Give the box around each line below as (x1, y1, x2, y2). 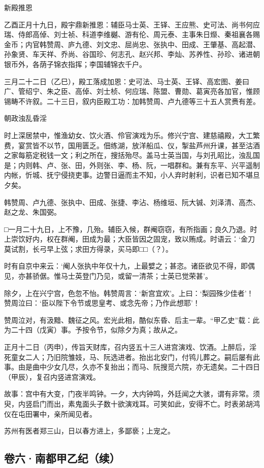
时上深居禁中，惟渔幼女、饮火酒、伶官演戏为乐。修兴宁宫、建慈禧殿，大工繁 (4, 129, 260, 140)
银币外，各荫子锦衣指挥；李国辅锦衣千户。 (4, 58, 146, 69)
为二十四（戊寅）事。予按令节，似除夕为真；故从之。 (4, 324, 182, 335)
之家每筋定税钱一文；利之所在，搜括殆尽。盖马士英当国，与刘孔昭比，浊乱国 (4, 150, 260, 160)
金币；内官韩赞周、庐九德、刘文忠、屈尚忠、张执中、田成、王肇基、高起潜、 (4, 39, 260, 49)
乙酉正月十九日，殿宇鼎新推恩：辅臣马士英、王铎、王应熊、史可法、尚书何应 (4, 19, 260, 29)
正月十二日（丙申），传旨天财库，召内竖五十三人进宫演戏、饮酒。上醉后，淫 (4, 342, 256, 352)
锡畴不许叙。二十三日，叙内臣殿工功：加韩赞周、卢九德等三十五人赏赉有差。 (4, 95, 260, 106)
